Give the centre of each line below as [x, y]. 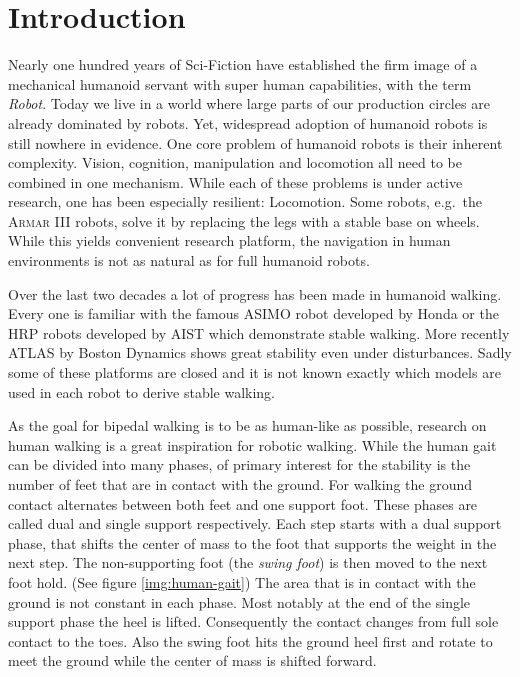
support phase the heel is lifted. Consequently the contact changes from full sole [253, 621]
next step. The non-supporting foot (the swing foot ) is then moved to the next [248, 562]
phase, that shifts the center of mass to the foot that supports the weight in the [252, 542]
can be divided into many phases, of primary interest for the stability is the [239, 464]
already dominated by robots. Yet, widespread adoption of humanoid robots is [248, 122]
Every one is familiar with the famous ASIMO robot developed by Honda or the [253, 313]
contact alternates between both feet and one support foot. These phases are [243, 503]
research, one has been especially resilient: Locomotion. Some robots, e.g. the [245, 201]
